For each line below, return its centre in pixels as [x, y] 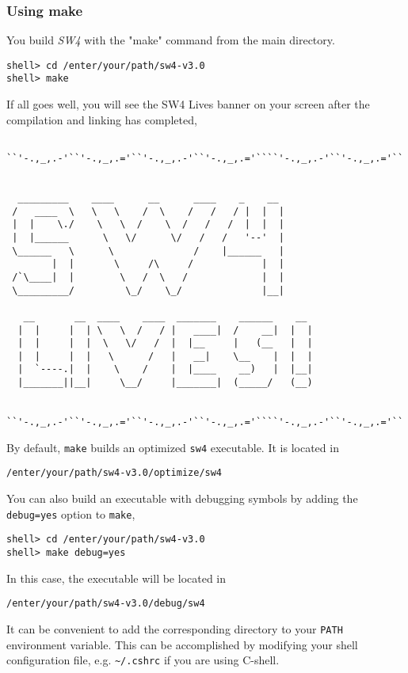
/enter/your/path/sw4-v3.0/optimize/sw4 [114, 473]
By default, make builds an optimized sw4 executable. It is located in [173, 447]
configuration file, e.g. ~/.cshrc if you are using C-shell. [143, 660]
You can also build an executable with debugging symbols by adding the [182, 498]
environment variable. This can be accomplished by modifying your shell [182, 644]
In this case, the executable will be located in [116, 578]
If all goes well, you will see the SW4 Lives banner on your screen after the [188, 104]
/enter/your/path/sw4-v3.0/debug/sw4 [106, 604]
